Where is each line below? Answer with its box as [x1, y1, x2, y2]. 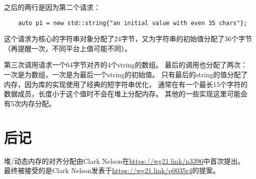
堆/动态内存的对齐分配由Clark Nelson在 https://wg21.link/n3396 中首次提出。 [4, 155, 245, 166]
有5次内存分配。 [4, 98, 56, 108]
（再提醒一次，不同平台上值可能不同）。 [4, 43, 131, 53]
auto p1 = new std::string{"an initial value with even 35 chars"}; [18, 19, 247, 27]
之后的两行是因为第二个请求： [4, 2, 100, 12]
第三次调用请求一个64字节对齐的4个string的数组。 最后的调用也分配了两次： [4, 60, 248, 70]
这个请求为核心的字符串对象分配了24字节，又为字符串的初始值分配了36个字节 [4, 33, 252, 44]
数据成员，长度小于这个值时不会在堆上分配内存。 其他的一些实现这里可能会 [4, 89, 248, 99]
